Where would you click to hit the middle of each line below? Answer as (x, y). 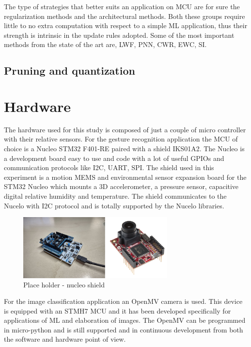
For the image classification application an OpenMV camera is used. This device (123, 301)
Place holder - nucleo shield (64, 285)
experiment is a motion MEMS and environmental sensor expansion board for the (125, 177)
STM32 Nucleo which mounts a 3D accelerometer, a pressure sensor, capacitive (121, 186)
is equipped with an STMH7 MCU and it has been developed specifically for (118, 310)
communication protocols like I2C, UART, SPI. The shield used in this (109, 167)
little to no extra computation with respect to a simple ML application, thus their (126, 25)
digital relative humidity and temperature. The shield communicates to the (115, 196)
